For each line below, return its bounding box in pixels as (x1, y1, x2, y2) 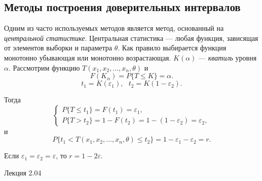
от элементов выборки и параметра (4, 42, 113, 53)
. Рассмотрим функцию (8, 62, 80, 73)
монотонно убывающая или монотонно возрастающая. (4, 52, 171, 63)
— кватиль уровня (199, 52, 257, 63)
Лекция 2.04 (4, 167, 42, 177)
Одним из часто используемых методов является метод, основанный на (4, 23, 224, 33)
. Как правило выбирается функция (118, 42, 227, 53)
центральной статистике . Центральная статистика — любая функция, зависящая (4, 32, 258, 43)
